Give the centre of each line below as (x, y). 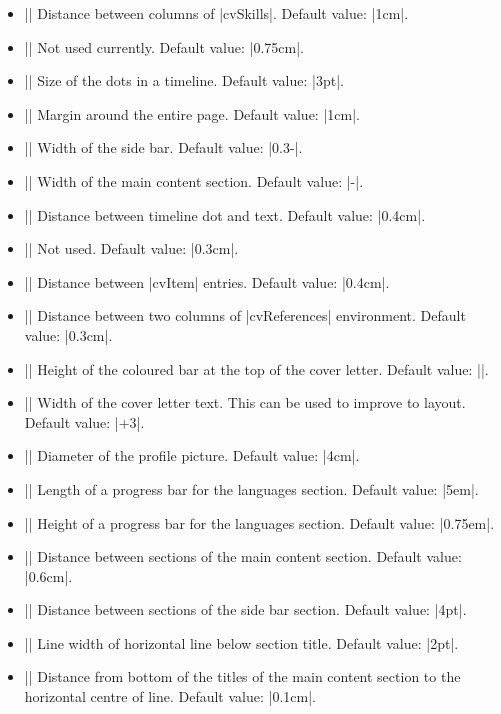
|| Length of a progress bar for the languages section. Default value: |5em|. (251, 488)
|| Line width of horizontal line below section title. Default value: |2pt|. (241, 642)
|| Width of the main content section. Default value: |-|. (194, 180)
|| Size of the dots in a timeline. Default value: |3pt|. (184, 80)
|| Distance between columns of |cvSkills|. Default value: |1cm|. (216, 13)
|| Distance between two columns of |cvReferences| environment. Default (245, 315)
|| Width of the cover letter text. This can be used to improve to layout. (245, 402)
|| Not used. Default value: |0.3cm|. (131, 248)
